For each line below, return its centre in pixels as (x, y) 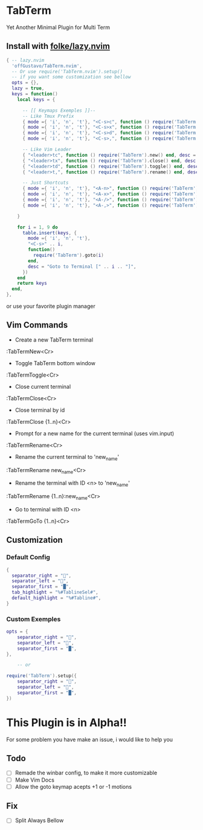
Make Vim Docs (34, 780)
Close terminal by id (40, 410)
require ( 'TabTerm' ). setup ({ (42, 676)
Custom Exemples (34, 619)
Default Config (28, 557)
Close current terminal (43, 386)
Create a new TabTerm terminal (54, 340)
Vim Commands (37, 325)
